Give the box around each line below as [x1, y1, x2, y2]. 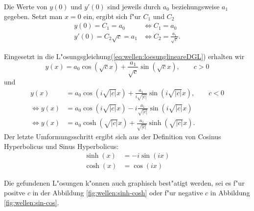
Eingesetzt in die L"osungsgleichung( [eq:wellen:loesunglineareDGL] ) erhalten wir [4, 51, 245, 61]
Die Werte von [4, 1, 47, 11]
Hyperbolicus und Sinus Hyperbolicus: [4, 141, 119, 151]
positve [4, 187, 25, 197]
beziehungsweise [171, 1, 220, 11]
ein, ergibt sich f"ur [83, 11, 141, 21]
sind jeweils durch [107, 1, 161, 11]
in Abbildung [210, 187, 250, 197]
